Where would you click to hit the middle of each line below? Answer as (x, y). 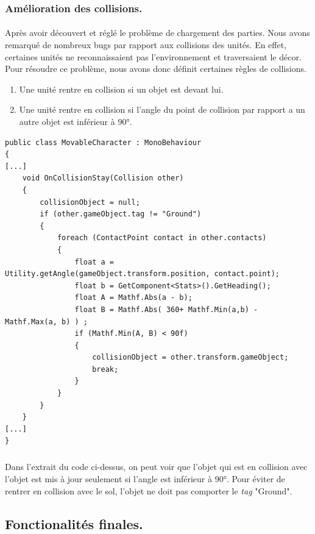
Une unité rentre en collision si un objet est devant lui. (121, 89)
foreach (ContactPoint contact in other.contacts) (162, 238)
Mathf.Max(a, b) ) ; (47, 322)
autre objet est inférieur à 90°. (76, 121)
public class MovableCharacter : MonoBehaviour (103, 142)
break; (105, 369)
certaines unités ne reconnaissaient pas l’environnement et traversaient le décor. (153, 56)
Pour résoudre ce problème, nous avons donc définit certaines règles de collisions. (156, 69)
